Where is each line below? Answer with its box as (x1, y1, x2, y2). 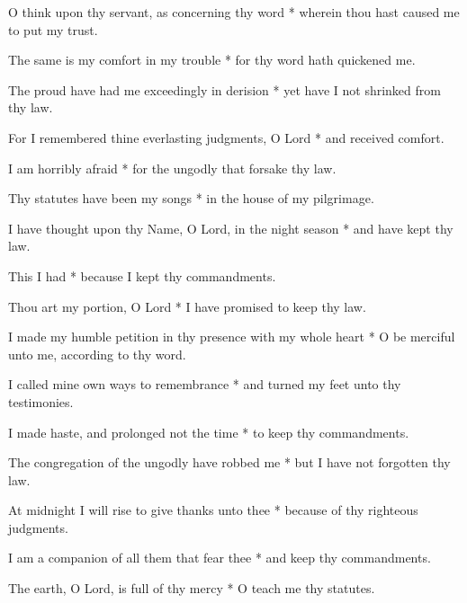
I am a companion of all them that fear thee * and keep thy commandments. (8, 548, 431, 567)
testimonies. (8, 392, 74, 411)
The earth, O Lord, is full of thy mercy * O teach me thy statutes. (8, 579, 375, 598)
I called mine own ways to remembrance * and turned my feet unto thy (8, 375, 401, 394)
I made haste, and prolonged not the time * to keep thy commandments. (8, 422, 409, 441)
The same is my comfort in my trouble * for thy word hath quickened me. (8, 50, 416, 69)
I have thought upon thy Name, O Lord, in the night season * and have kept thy (8, 218, 454, 237)
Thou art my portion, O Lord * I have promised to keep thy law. (8, 297, 366, 315)
